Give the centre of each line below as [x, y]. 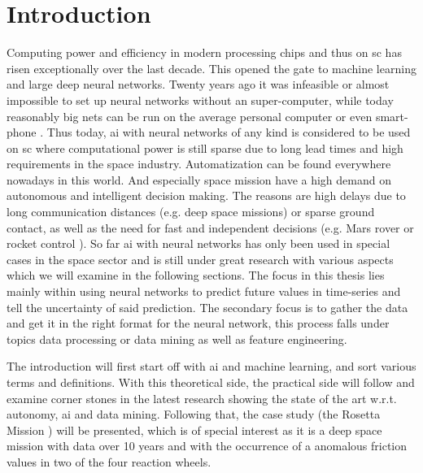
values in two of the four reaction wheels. [109, 461]
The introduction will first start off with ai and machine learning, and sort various [211, 366]
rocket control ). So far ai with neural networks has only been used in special [198, 243]
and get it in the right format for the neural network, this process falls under [198, 323]
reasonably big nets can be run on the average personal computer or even [190, 116]
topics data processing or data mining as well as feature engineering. [177, 338]
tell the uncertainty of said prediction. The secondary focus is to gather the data [207, 307]
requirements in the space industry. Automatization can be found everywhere [199, 164]
